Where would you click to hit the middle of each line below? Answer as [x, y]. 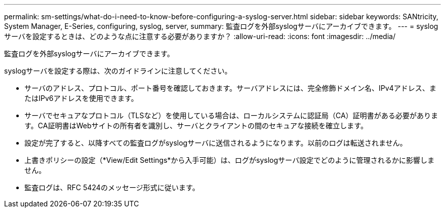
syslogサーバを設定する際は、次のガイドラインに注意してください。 [118, 71]
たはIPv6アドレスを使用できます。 [81, 98]
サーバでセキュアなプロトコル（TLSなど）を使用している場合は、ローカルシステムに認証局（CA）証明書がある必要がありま [231, 115]
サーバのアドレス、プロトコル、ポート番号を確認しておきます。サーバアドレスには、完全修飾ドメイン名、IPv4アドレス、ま [231, 88]
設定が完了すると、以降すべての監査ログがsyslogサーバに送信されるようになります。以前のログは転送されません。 [216, 143]
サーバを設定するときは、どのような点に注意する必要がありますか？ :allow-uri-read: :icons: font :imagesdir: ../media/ [200, 36]
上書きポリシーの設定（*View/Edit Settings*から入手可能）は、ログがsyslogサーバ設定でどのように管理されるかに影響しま [230, 160]
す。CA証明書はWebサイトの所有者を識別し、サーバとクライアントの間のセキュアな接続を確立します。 [196, 126]
